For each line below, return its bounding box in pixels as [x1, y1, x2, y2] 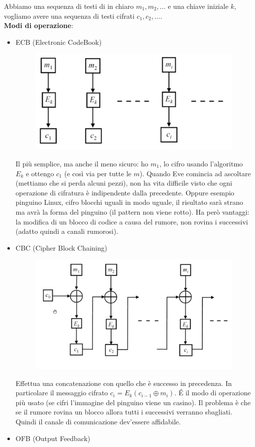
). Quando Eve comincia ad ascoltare [139, 168, 251, 178]
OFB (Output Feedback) [15, 433, 91, 443]
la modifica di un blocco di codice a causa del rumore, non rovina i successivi [15, 216, 248, 226]
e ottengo [26, 168, 54, 178]
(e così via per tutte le [64, 168, 131, 178]
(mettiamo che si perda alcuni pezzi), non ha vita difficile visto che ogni [15, 178, 232, 188]
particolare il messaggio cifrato [15, 387, 108, 398]
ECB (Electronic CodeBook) [15, 36, 102, 47]
